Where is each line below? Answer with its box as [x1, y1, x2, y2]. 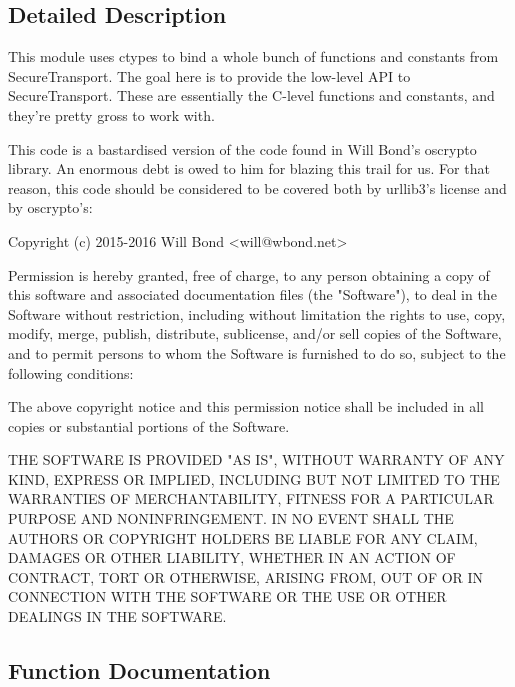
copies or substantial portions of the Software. [8, 415, 290, 436]
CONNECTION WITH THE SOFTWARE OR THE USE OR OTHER [8, 586, 447, 607]
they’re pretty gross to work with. [8, 104, 215, 125]
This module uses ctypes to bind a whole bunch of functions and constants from [8, 46, 499, 67]
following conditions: [8, 362, 134, 383]
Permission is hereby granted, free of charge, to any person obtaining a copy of [8, 264, 490, 285]
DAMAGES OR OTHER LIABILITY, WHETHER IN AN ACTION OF [8, 547, 456, 568]
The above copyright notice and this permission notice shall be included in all [8, 396, 485, 417]
